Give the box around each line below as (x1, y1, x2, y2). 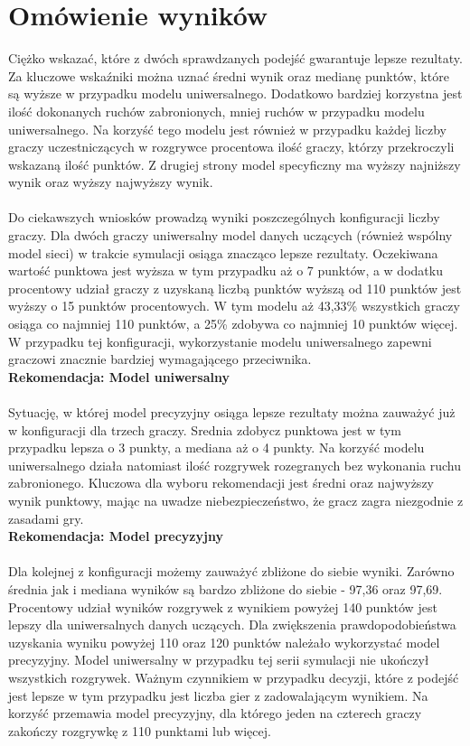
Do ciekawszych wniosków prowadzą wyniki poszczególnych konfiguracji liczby (8, 208, 440, 227)
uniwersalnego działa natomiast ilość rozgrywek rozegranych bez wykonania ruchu (8, 455, 461, 474)
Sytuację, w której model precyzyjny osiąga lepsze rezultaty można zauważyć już (8, 403, 456, 421)
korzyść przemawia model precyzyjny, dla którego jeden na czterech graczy (8, 704, 422, 723)
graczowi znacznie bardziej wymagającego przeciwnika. (8, 350, 312, 368)
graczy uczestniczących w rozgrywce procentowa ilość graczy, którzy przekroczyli (8, 137, 455, 156)
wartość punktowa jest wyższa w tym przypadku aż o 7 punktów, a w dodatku (8, 261, 443, 280)
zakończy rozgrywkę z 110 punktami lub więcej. (8, 721, 271, 740)
